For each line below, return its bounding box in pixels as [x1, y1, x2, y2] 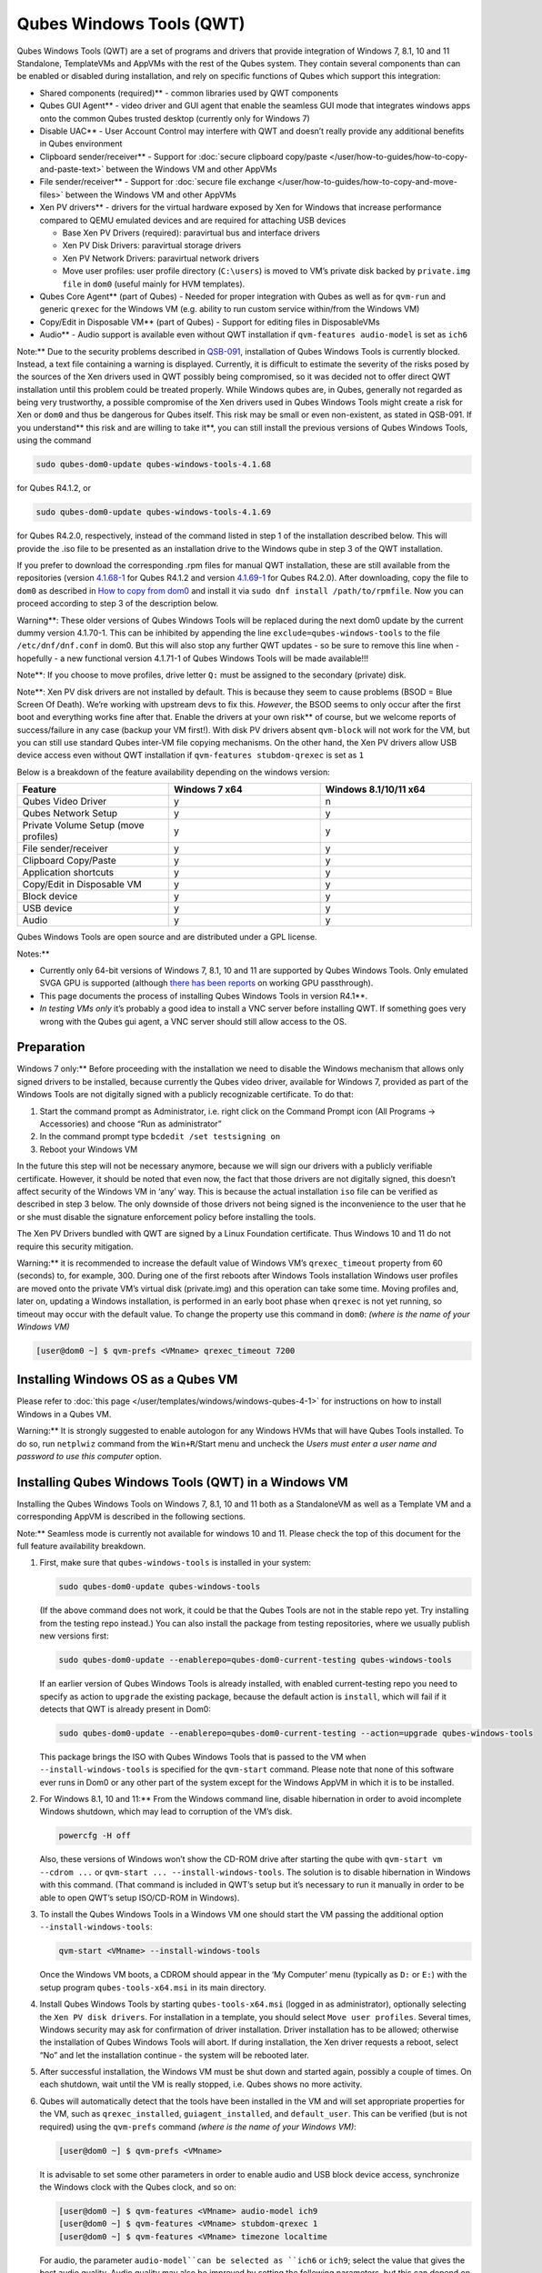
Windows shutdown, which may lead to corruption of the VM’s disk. [39, 1806, 293, 1817]
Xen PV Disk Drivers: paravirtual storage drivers [62, 240, 241, 251]
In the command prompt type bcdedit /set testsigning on [39, 1131, 281, 1142]
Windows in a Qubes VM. [16, 1408, 112, 1419]
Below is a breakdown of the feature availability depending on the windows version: [16, 766, 331, 777]
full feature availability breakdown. [16, 1541, 146, 1552]
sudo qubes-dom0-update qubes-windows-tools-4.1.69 [35, 507, 272, 517]
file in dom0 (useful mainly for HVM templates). [62, 278, 246, 289]
